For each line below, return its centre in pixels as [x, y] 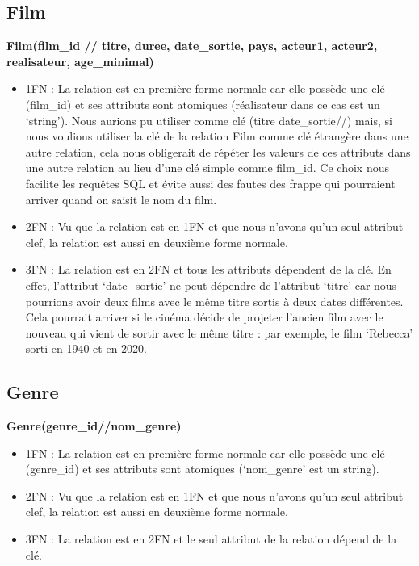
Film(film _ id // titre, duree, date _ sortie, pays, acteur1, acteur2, [192, 46]
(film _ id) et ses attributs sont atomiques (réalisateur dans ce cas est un [203, 104]
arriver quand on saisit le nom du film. [121, 199]
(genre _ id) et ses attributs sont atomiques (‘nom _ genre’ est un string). [202, 469]
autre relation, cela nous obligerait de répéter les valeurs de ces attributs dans [218, 151]
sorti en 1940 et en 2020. [86, 348]
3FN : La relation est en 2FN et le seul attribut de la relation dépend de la [211, 539]
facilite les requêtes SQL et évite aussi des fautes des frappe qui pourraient [210, 183]
